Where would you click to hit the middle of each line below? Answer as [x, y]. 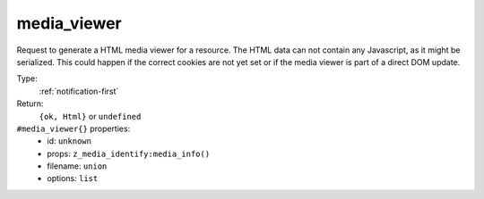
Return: [30, 104]
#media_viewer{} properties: [73, 129]
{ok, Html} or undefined [90, 116]
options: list [73, 178]
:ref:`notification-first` [79, 91]
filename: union [77, 166]
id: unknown [69, 141]
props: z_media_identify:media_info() [129, 153]
